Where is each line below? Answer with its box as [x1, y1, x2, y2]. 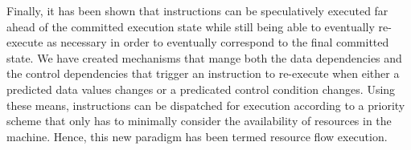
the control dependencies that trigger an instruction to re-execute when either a [6, 65, 400, 82]
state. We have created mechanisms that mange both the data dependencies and [6, 49, 402, 66]
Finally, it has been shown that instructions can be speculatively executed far [6, 2, 388, 18]
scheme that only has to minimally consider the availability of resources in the [6, 112, 392, 129]
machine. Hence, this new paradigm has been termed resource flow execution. [6, 128, 388, 144]
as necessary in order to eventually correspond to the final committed [47, 34, 389, 51]
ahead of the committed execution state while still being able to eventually [6, 18, 375, 34]
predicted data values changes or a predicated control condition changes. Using [6, 80, 396, 97]
